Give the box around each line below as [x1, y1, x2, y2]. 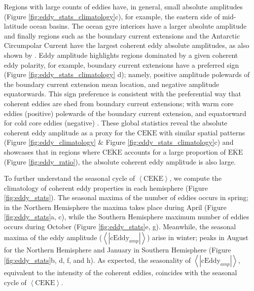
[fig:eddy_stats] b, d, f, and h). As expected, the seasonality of [4, 255, 191, 265]
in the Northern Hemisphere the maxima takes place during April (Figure [4, 202, 227, 212]
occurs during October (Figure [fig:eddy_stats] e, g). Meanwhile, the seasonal [4, 221, 236, 232]
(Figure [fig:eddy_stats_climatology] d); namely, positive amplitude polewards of [4, 69, 250, 80]
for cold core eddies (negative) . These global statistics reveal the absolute [4, 118, 227, 128]
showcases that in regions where [4, 146, 100, 157]
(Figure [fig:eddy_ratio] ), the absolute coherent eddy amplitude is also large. [4, 156, 236, 166]
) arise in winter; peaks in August [147, 232, 249, 242]
